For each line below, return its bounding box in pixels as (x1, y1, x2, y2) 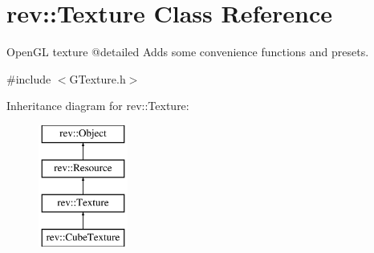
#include (6, 70, 51, 87)
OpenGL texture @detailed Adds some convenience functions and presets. (6, 43, 369, 60)
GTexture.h (69, 70, 126, 87)
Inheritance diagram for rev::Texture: (6, 97, 189, 114)
